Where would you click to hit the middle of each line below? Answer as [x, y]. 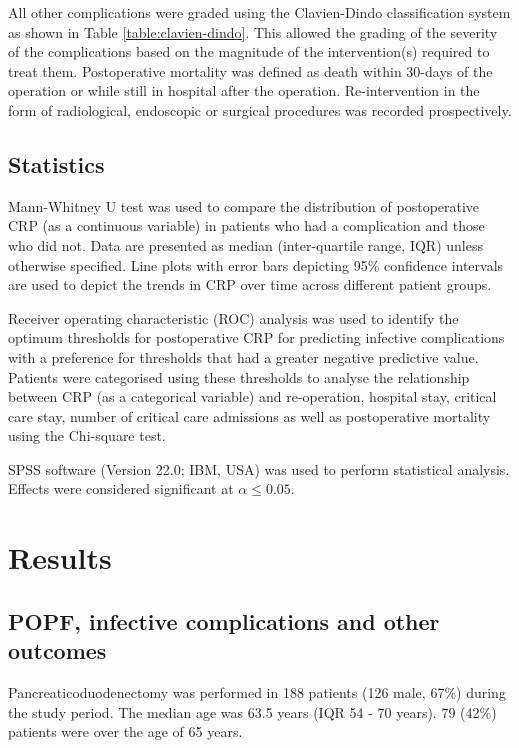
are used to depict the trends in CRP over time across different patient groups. [250, 284]
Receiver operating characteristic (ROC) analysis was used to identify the [233, 317]
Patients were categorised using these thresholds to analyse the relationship [239, 376]
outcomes [57, 650]
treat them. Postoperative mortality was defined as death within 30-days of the [250, 70]
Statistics [56, 163]
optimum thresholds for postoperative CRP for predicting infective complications [256, 337]
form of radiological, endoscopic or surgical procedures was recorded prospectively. [260, 109]
